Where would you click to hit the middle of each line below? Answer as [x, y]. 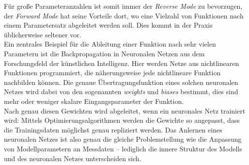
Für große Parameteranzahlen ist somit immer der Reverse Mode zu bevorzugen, [123, 6]
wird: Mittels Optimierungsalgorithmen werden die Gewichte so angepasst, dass [122, 120]
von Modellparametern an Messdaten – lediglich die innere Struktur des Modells [123, 148]
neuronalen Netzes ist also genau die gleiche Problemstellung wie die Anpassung [123, 139]
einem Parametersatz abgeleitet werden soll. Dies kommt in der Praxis [108, 25]
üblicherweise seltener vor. [43, 34]
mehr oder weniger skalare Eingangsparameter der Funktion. [94, 101]
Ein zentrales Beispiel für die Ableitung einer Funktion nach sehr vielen [110, 44]
